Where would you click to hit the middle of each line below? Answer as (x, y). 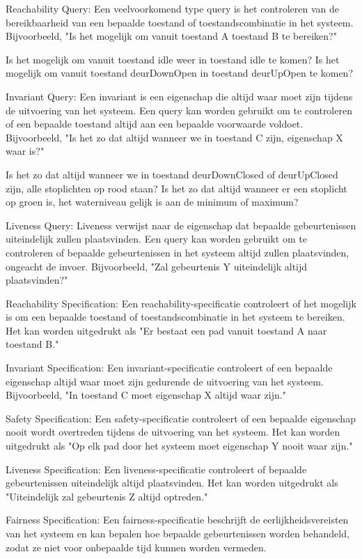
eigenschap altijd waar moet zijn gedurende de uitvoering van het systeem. (165, 381)
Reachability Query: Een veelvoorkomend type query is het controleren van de (172, 8)
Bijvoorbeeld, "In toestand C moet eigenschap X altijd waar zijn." (146, 395)
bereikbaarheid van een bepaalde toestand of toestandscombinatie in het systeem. (180, 22)
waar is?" (25, 151)
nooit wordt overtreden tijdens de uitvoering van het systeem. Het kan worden (173, 432)
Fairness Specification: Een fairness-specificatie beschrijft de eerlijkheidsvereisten (177, 520)
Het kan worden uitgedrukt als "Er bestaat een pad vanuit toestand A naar (166, 330)
